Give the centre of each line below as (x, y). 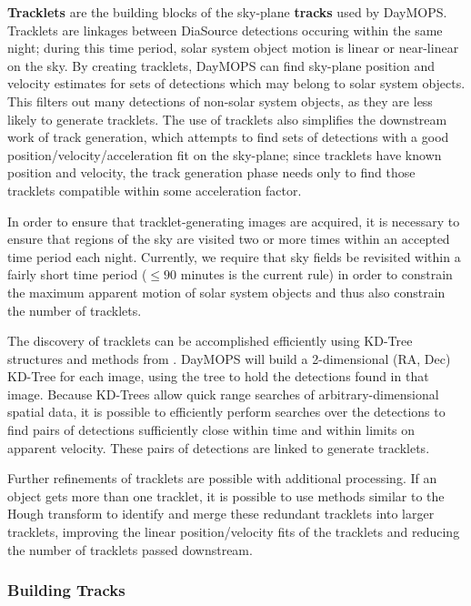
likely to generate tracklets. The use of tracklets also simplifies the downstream (227, 119)
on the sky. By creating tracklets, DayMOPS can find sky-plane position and (221, 65)
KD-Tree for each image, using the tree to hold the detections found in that (218, 376)
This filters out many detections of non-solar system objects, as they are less (220, 101)
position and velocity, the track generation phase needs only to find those (211, 172)
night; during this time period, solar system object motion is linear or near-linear (233, 48)
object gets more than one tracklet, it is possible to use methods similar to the (226, 495)
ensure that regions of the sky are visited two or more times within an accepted (229, 239)
